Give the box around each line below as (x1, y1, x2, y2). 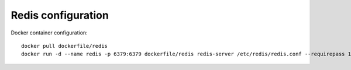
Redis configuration (11, 9, 109, 22)
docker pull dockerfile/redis (21, 43, 108, 49)
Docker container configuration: (11, 29, 88, 36)
